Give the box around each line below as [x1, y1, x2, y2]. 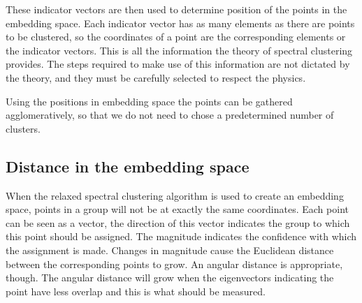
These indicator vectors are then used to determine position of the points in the [6, 2, 347, 16]
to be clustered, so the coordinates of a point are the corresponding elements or [6, 29, 346, 44]
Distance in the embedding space [6, 155, 249, 177]
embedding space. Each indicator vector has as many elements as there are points [6, 15, 355, 30]
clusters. [6, 121, 41, 135]
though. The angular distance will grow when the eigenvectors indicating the [6, 270, 334, 285]
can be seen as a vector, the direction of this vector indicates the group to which [6, 215, 350, 230]
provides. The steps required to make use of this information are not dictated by [6, 57, 350, 71]
